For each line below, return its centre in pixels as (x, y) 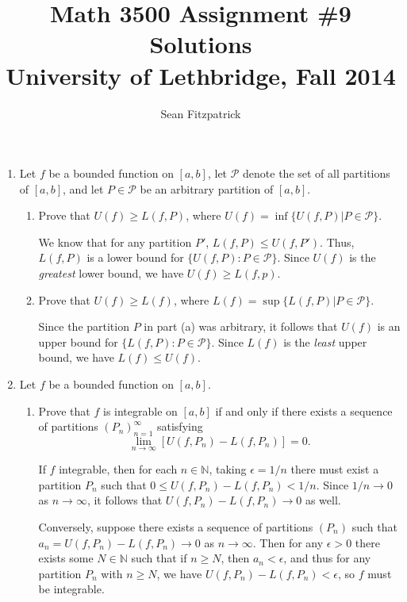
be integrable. (71, 589)
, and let (83, 188)
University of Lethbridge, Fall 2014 (201, 75)
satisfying (180, 426)
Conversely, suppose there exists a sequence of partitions (176, 527)
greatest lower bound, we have (111, 273)
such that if (159, 558)
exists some (66, 558)
